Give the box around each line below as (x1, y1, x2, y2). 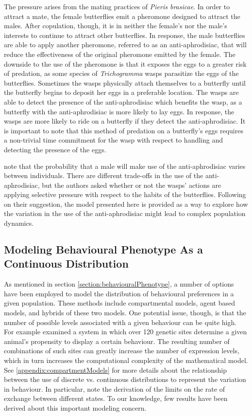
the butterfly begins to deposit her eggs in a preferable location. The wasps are (4, 87, 239, 97)
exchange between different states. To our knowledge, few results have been (4, 393, 228, 403)
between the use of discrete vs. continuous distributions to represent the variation (4, 374, 246, 384)
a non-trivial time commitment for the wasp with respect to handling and (4, 135, 223, 145)
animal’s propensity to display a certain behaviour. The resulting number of (4, 336, 230, 346)
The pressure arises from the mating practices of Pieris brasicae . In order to (4, 1, 230, 11)
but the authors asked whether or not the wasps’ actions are (42, 180, 221, 190)
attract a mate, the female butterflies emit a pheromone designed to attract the (4, 11, 240, 21)
